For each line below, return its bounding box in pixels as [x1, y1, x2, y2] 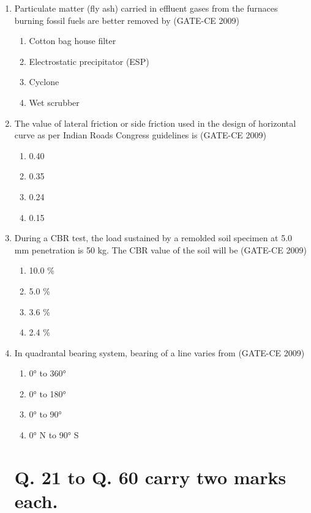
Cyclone [29, 75, 59, 88]
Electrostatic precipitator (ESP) [29, 54, 149, 67]
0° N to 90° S [29, 429, 79, 441]
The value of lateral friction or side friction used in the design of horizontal [14, 116, 296, 129]
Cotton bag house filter [29, 34, 116, 47]
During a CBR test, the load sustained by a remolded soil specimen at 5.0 [14, 231, 293, 244]
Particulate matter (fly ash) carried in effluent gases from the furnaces [14, 2, 278, 14]
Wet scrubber [29, 95, 80, 108]
